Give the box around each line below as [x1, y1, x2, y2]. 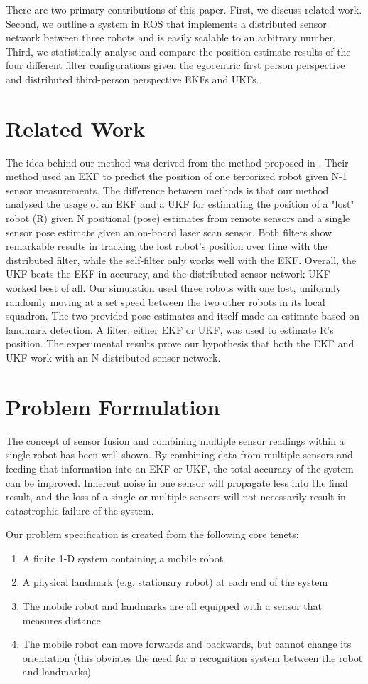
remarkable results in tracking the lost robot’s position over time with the [6, 238, 328, 253]
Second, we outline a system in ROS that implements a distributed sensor [6, 16, 327, 31]
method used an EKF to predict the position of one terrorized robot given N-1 [6, 169, 347, 184]
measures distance [22, 612, 101, 627]
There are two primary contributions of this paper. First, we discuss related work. [6, 2, 362, 16]
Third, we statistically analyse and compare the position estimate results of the [6, 43, 351, 58]
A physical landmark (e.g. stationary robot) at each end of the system [22, 574, 328, 589]
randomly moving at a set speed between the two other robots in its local [6, 294, 325, 309]
